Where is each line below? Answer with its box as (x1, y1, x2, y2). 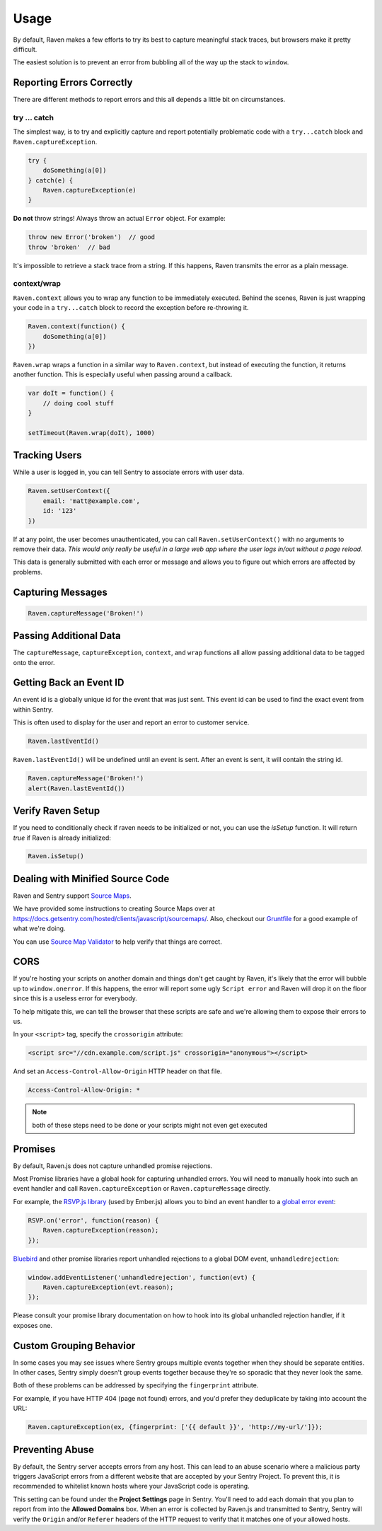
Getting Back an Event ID (13, 676, 125, 689)
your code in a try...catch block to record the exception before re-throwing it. (13, 304, 249, 312)
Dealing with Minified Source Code (13, 872, 170, 884)
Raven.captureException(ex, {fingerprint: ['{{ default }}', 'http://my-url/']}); (28, 1423, 323, 1431)
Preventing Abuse (13, 1443, 95, 1455)
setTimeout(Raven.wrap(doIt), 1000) (28, 429, 156, 437)
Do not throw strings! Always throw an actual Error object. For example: (13, 214, 226, 223)
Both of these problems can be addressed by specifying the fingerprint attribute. (13, 1381, 259, 1390)
